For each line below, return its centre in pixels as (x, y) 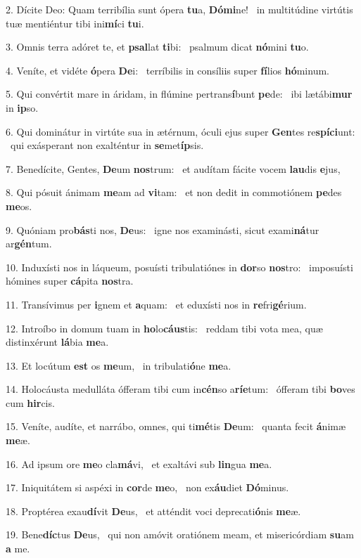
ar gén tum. (29, 244)
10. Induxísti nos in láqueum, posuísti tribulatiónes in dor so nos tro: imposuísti (179, 267)
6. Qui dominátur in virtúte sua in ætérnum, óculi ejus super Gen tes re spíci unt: (180, 131)
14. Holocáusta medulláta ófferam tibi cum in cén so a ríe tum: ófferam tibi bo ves (180, 389)
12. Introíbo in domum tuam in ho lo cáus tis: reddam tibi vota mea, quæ (164, 328)
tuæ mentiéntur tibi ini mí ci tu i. (75, 23)
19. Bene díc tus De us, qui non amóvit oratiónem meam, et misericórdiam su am (180, 534)
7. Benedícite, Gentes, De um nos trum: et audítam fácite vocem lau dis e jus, (173, 168)
